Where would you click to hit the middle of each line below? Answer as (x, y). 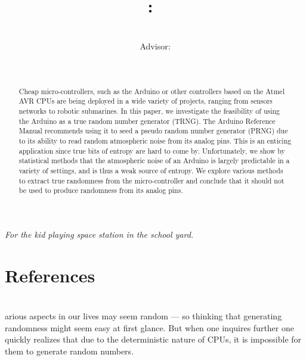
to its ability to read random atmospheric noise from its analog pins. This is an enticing (155, 140)
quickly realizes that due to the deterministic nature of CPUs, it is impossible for (153, 339)
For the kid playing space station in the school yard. (99, 234)
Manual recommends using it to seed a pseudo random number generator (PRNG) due (153, 131)
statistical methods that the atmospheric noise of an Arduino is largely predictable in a (154, 161)
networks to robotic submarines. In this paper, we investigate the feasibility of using (149, 111)
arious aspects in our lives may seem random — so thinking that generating (143, 316)
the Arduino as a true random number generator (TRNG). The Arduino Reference (147, 121)
